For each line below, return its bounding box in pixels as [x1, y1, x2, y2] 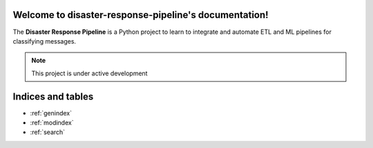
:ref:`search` [30, 128, 66, 136]
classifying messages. [12, 37, 76, 45]
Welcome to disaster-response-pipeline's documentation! [12, 9, 269, 21]
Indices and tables [12, 91, 94, 102]
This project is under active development [31, 69, 148, 77]
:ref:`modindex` [30, 118, 74, 127]
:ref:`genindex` [30, 109, 73, 117]
